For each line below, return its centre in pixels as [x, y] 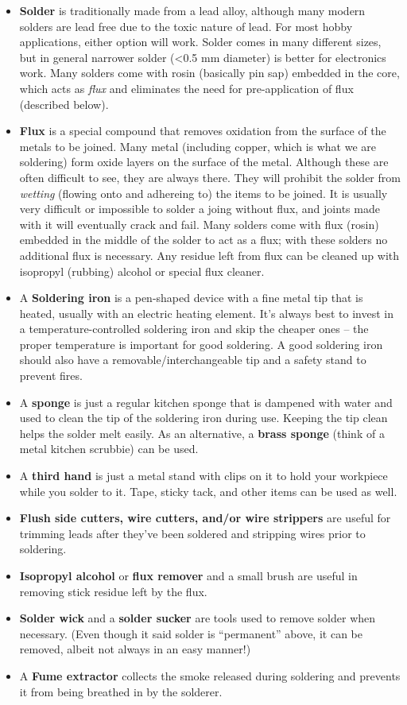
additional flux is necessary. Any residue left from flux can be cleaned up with [209, 255]
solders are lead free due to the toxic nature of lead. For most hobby [186, 26]
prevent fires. [51, 376]
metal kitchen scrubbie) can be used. [109, 449]
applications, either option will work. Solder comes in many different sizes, [200, 42]
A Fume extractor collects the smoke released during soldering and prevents [210, 675]
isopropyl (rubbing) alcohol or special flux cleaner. [142, 271]
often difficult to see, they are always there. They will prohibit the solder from [210, 177]
